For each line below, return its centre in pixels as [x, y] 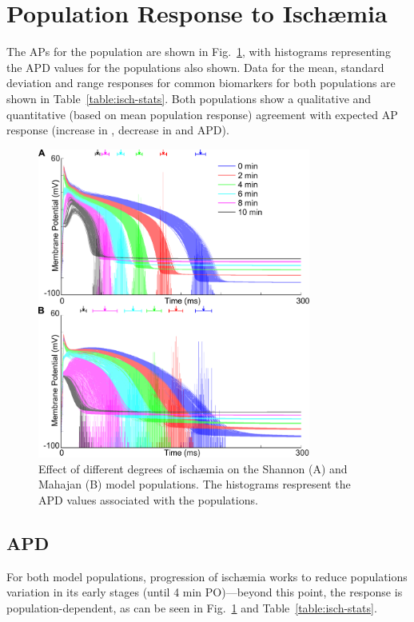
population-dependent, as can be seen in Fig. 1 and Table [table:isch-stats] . [192, 607]
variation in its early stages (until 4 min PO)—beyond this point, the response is [205, 592]
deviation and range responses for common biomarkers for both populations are [201, 83]
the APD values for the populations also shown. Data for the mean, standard [195, 67]
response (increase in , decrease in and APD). [118, 130]
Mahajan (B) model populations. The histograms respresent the [195, 484]
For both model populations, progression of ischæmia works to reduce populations [207, 576]
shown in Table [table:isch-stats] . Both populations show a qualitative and [189, 98]
